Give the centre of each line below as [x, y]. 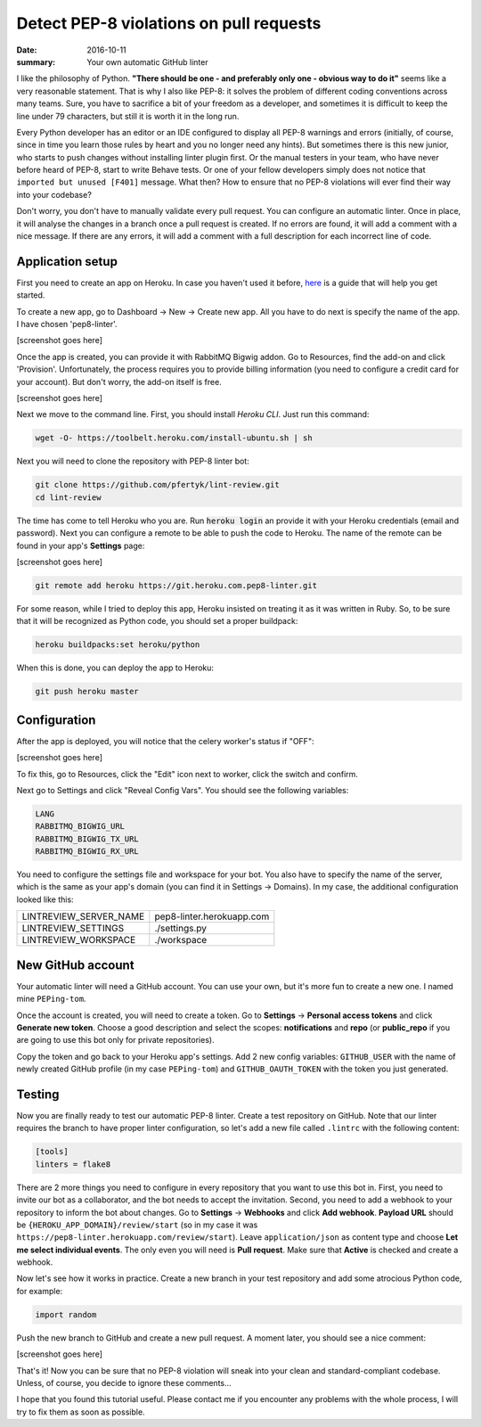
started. [31, 295]
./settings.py [181, 929]
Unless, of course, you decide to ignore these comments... [124, 1383]
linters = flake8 [73, 1164]
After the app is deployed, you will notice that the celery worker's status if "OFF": [165, 741]
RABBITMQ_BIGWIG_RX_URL [87, 852]
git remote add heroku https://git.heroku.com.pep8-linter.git [176, 585]
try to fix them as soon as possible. [81, 1412]
